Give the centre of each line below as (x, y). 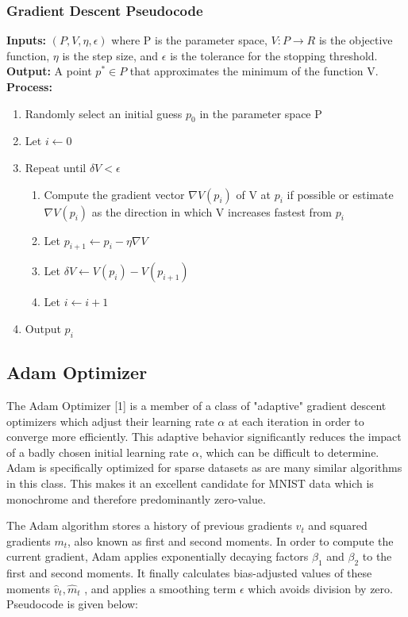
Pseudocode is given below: (73, 604)
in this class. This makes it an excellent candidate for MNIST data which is (190, 483)
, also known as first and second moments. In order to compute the (231, 540)
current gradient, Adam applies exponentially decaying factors (158, 556)
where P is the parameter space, (189, 40)
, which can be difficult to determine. (289, 452)
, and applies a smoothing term (160, 588)
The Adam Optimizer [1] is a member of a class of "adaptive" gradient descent (196, 405)
